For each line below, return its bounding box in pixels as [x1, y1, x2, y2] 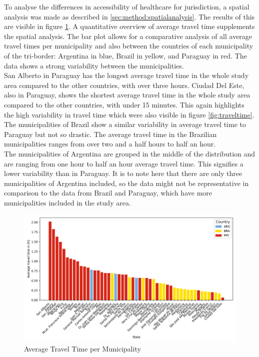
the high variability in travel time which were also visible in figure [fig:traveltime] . [4, 109, 254, 119]
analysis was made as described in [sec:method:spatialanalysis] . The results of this [4, 11, 255, 21]
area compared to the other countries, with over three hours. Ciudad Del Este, [4, 79, 244, 90]
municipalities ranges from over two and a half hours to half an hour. [4, 138, 216, 149]
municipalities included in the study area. [4, 197, 131, 207]
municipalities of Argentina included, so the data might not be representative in [4, 177, 249, 188]
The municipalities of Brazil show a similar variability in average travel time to [4, 119, 246, 129]
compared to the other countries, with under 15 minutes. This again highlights [4, 99, 244, 109]
